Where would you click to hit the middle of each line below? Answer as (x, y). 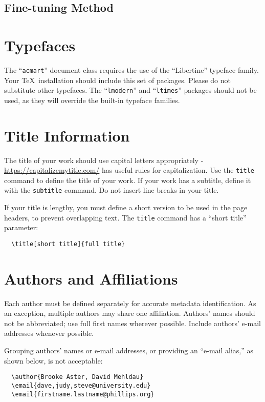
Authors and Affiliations (91, 278)
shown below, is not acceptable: (53, 360)
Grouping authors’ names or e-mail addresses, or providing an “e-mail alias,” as (129, 350)
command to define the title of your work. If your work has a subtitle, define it (128, 180)
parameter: (21, 227)
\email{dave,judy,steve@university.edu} (81, 385)
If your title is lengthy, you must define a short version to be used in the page (126, 207)
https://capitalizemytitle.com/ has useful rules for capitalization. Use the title (129, 170)
